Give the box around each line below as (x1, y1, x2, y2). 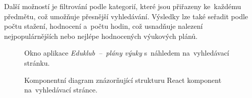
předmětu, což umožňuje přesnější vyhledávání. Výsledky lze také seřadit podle (4, 11, 248, 21)
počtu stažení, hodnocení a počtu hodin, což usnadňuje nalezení (4, 21, 203, 31)
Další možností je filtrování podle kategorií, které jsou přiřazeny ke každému (4, 1, 241, 11)
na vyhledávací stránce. (24, 84, 97, 95)
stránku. (24, 57, 50, 68)
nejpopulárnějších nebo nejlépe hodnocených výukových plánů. (4, 30, 198, 41)
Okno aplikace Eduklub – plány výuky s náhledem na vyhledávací (24, 47, 229, 58)
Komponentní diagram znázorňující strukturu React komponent (24, 74, 222, 85)
